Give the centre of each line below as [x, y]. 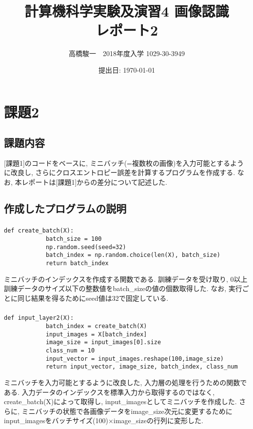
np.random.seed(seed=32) [86, 247]
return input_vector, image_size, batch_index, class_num [142, 367]
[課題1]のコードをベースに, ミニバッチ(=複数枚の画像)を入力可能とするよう [124, 163]
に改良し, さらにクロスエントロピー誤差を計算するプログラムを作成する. [120, 172]
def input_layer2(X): [39, 318]
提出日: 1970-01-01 [127, 69]
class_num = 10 [70, 350]
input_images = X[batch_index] [96, 334]
